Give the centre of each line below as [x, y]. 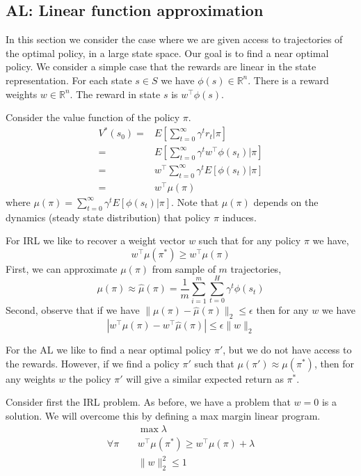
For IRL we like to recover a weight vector [96, 240]
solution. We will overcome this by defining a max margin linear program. [163, 416]
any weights [31, 378]
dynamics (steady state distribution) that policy [108, 217]
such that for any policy [250, 240]
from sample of [184, 268]
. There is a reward [288, 80]
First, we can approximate [62, 268]
